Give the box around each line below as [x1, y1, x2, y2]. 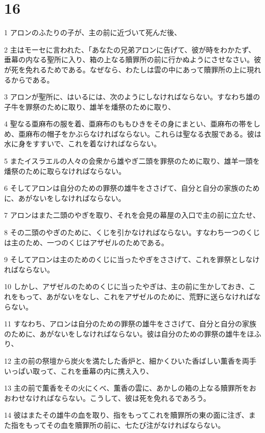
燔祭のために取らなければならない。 [4, 165, 126, 176]
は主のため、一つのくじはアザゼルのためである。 [4, 237, 168, 247]
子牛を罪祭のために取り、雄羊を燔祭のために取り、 [4, 101, 175, 112]
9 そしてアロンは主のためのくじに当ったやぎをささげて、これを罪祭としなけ [4, 254, 260, 265]
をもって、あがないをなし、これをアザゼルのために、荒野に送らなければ [11, 291, 254, 301]
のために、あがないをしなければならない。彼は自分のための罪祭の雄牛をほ [4, 328, 254, 339]
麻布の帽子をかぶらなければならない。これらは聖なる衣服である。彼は [25, 128, 261, 139]
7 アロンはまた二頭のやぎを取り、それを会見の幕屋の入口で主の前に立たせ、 [4, 210, 260, 220]
